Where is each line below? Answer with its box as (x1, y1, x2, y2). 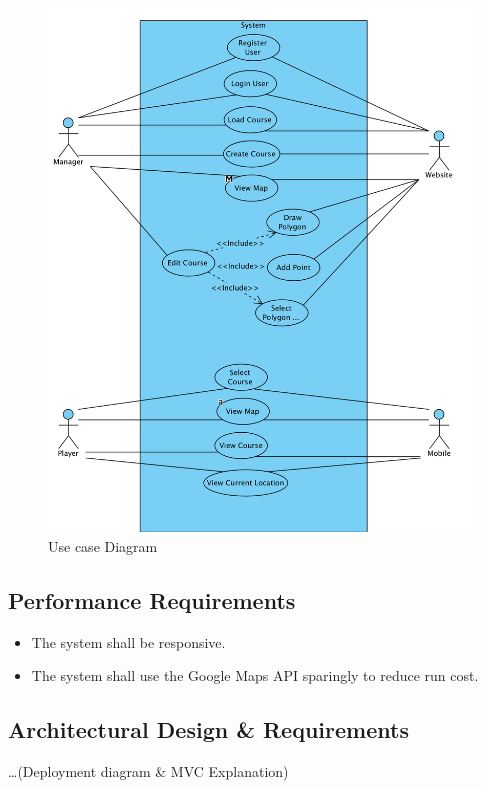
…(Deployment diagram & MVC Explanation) (8, 761, 289, 782)
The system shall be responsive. (31, 631, 226, 652)
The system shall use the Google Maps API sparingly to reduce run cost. (31, 665, 479, 686)
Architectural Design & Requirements (8, 714, 409, 745)
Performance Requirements (8, 584, 296, 615)
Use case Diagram (48, 535, 158, 556)
